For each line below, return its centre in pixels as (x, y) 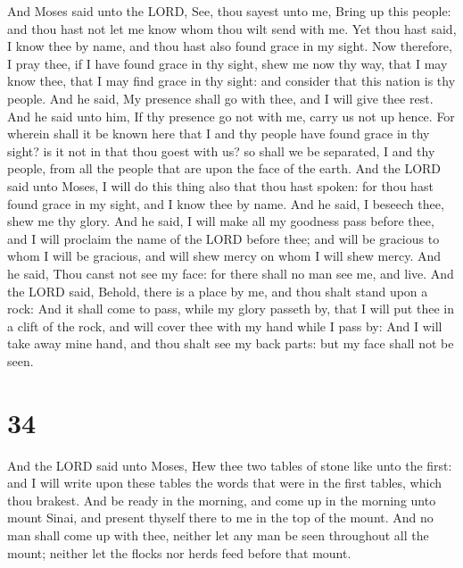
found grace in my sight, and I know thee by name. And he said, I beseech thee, (226, 203)
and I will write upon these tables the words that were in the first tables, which (225, 483)
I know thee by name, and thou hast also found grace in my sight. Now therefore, (230, 46)
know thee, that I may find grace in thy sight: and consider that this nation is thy (231, 81)
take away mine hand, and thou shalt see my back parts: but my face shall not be (231, 343)
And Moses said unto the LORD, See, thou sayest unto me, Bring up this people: (229, 11)
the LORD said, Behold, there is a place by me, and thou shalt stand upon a (218, 291)
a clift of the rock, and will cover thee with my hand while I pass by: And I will (225, 326)
